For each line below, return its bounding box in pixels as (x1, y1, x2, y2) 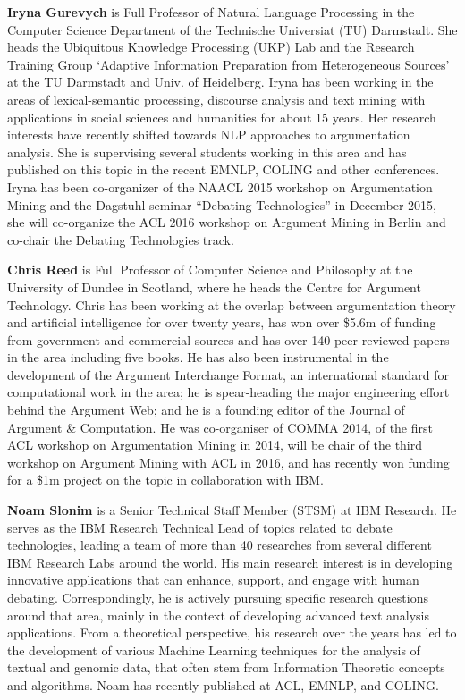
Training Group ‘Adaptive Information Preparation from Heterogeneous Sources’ (7, 55, 450, 73)
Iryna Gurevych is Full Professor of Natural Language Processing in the (7, 3, 415, 21)
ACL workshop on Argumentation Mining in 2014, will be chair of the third (7, 435, 423, 454)
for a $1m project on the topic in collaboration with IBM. (7, 470, 324, 489)
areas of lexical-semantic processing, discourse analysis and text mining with (7, 89, 426, 108)
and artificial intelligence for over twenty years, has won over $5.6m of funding (7, 313, 436, 332)
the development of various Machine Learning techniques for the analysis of (7, 640, 420, 659)
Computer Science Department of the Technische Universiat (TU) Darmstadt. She (7, 20, 458, 38)
